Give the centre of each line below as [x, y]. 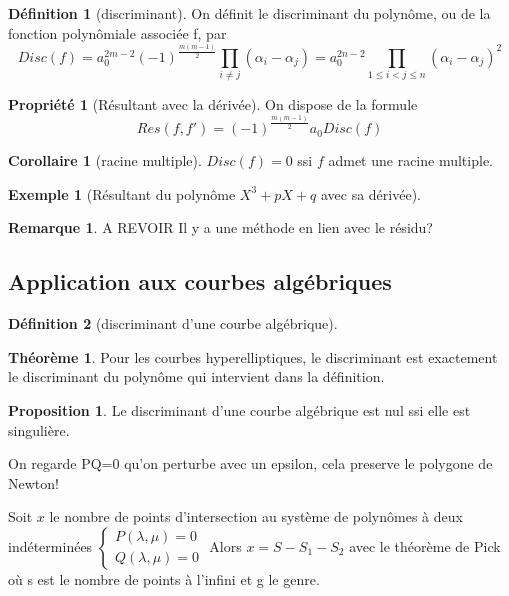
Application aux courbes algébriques [200, 281]
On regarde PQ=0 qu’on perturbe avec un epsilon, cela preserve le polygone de [250, 463]
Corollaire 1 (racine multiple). [105, 160]
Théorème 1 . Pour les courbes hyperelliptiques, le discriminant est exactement [253, 356]
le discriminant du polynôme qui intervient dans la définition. [196, 376]
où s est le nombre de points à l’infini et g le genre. [164, 578]
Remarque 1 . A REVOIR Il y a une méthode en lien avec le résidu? [220, 227]
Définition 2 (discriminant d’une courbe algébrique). [173, 323]
